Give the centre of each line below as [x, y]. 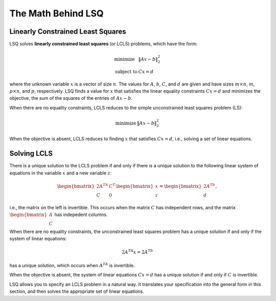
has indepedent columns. [81, 214]
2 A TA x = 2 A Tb [137, 252]
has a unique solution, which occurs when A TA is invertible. [72, 265]
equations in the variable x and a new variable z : [61, 173]
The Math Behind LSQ [57, 13]
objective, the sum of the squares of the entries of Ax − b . [71, 98]
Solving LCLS [31, 154]
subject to [126, 71]
